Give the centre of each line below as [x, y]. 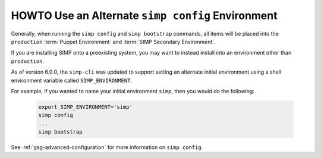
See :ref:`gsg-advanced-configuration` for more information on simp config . [107, 147]
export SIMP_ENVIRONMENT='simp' [86, 107]
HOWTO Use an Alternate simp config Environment [144, 15]
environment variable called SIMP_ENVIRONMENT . [72, 80]
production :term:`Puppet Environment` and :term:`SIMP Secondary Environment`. [114, 42]
